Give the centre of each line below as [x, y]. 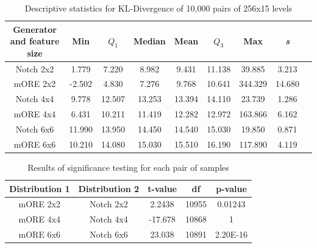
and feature [35, 41]
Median [149, 41]
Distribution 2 [109, 188]
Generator [35, 29]
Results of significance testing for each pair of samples [128, 167]
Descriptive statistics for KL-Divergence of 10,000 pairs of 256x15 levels [158, 8]
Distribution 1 [40, 188]
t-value [162, 188]
